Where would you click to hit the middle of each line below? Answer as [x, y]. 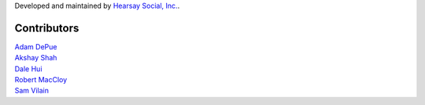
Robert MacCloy [41, 80]
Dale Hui [28, 69]
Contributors [47, 28]
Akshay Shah [36, 58]
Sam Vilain [32, 91]
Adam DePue [36, 46]
